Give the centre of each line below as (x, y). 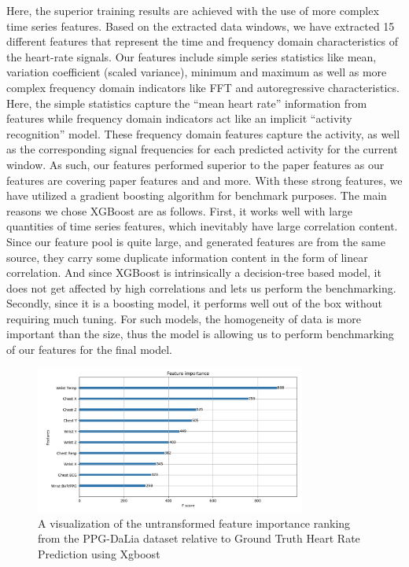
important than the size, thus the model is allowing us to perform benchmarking (200, 334)
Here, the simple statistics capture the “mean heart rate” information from (187, 103)
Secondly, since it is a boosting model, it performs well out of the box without (194, 303)
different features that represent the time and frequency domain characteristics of (202, 41)
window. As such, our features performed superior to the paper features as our (195, 164)
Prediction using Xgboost (99, 553)
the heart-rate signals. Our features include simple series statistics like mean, (192, 56)
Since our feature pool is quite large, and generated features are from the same (196, 241)
